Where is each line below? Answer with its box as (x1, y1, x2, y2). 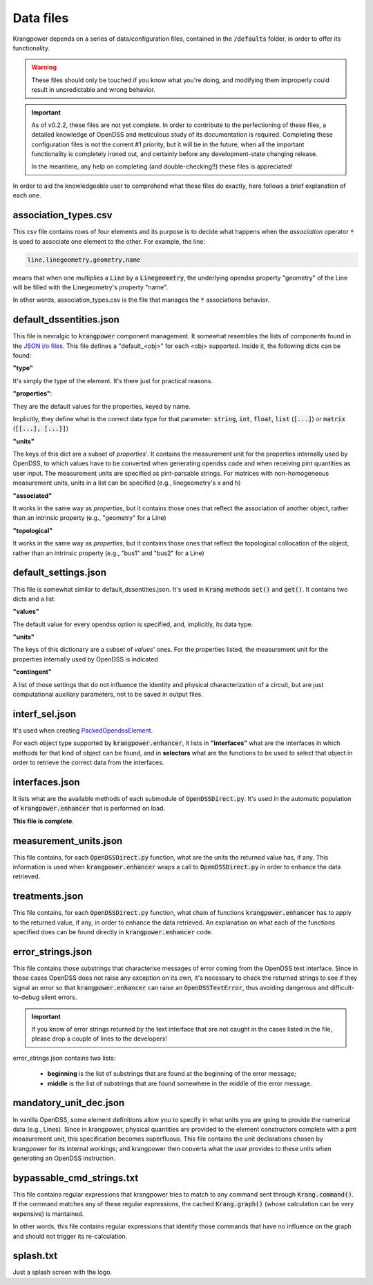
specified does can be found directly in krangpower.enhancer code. (12, 928, 213, 936)
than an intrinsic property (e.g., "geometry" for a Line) (12, 514, 166, 522)
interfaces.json (12, 776, 80, 788)
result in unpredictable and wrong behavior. (31, 86, 155, 94)
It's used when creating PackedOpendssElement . (12, 726, 153, 735)
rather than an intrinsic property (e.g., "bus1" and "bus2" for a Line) (12, 549, 205, 557)
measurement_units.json (12, 835, 123, 847)
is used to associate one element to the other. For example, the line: (12, 237, 206, 245)
